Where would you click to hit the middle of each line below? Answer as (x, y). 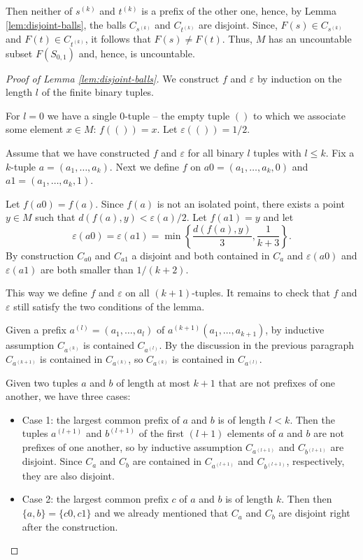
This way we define (47, 293)
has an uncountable (310, 39)
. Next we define (144, 166)
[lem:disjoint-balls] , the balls (66, 24)
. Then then (307, 499)
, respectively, (315, 461)
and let (278, 217)
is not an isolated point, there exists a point (251, 203)
